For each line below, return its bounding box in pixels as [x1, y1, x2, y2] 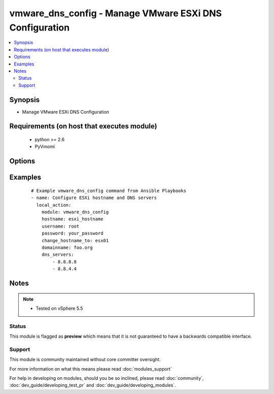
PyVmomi [35, 144, 55, 150]
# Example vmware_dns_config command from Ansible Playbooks [31, 188, 186, 193]
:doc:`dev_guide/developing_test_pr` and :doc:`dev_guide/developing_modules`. [9, 382, 176, 388]
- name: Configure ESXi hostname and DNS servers [31, 195, 157, 201]
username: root [41, 223, 80, 229]
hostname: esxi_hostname [41, 216, 104, 222]
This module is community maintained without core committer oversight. [9, 356, 161, 363]
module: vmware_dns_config [41, 209, 109, 215]
